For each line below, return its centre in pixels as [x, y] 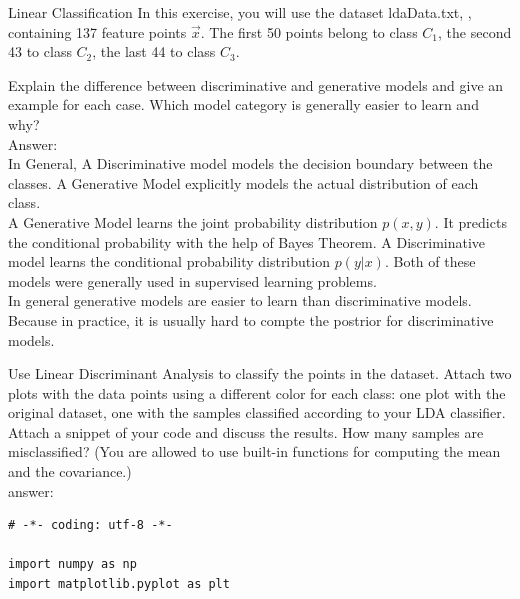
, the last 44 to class [154, 51]
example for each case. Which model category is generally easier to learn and [243, 104]
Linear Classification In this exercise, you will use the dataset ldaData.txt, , [240, 12]
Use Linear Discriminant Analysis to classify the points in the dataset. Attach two [260, 373]
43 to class [40, 51]
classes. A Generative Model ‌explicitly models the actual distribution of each [243, 182]
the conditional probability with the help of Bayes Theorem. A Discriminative [247, 241]
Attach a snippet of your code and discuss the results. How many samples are [246, 431]
